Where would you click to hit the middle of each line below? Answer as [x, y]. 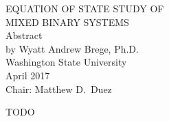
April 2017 [28, 75]
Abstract [24, 35]
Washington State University [66, 62]
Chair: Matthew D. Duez [59, 89]
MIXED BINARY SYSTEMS [67, 22]
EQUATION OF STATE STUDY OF [85, 8]
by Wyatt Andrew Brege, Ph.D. [72, 48]
